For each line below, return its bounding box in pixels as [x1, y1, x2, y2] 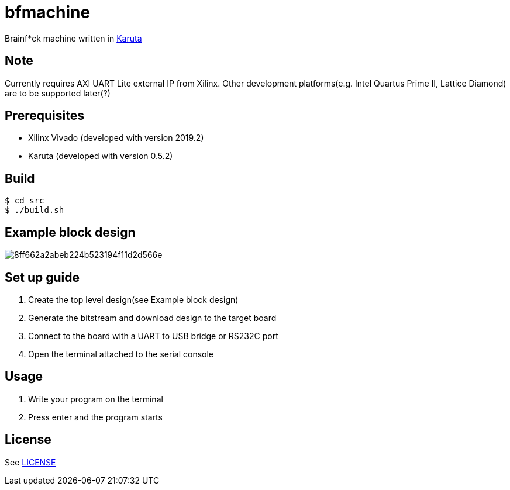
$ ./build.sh [5, 205, 64, 215]
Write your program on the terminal [28, 394, 163, 404]
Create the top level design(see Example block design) [28, 294, 239, 305]
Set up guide [5, 270, 80, 285]
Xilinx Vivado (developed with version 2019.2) [28, 133, 204, 143]
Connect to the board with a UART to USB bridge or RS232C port [28, 330, 278, 341]
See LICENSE [5, 457, 56, 467]
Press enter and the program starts [28, 412, 163, 422]
